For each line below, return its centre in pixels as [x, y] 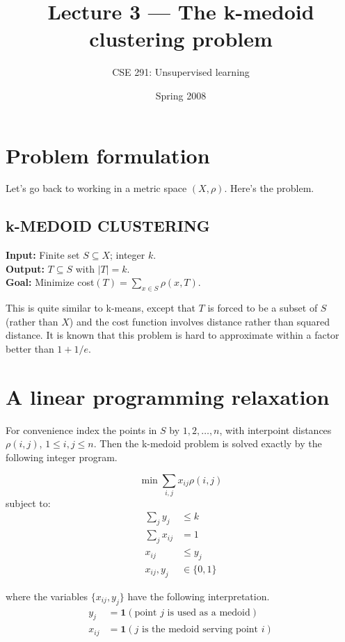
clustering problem [181, 39]
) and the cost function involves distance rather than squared [199, 321]
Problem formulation [108, 155]
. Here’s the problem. [269, 188]
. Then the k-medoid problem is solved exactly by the [208, 443]
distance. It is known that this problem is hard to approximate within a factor [172, 335]
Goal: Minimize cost [50, 282]
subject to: [28, 503]
